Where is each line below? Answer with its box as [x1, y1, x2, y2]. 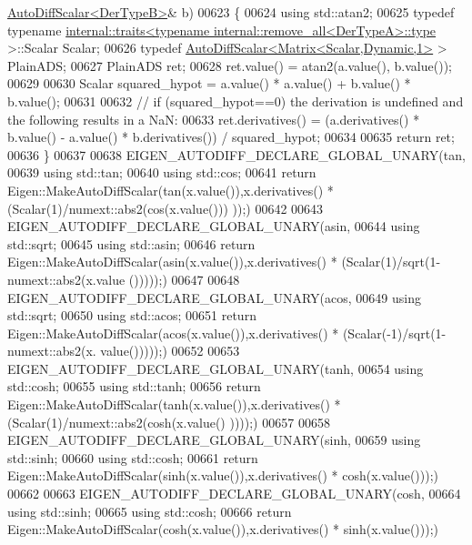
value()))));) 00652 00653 [100, 341, 240, 360]
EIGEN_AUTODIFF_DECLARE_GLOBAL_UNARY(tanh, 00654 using [7, 358, 424, 378]
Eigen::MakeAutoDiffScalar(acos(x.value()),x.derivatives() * [7, 323, 339, 342]
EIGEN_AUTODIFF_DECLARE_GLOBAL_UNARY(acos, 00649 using [7, 288, 421, 307]
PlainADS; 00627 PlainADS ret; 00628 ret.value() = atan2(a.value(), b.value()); [7, 56, 452, 75]
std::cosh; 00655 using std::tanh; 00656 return [7, 377, 261, 396]
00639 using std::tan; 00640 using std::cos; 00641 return [7, 163, 316, 182]
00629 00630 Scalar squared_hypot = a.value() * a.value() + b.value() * [7, 74, 411, 93]
